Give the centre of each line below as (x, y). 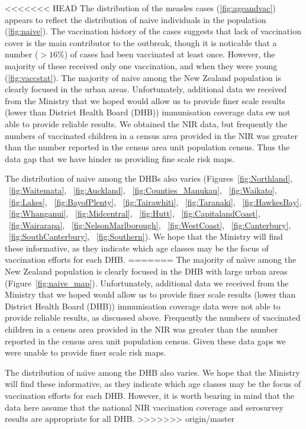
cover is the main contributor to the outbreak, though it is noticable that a (141, 42)
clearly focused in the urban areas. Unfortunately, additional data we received (146, 89)
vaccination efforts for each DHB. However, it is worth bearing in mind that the (150, 395)
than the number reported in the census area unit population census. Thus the (147, 147)
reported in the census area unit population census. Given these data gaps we (145, 341)
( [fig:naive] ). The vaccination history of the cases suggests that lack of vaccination (153, 31)
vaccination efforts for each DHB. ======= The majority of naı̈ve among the (151, 259)
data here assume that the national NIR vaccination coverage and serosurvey (144, 407)
